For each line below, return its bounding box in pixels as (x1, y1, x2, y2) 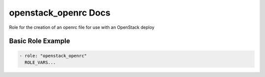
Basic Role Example (9, 37, 71, 45)
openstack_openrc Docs (9, 7, 110, 18)
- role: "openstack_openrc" (19, 53, 87, 58)
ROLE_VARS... (25, 59, 56, 65)
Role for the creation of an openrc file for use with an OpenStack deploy (9, 24, 155, 30)
